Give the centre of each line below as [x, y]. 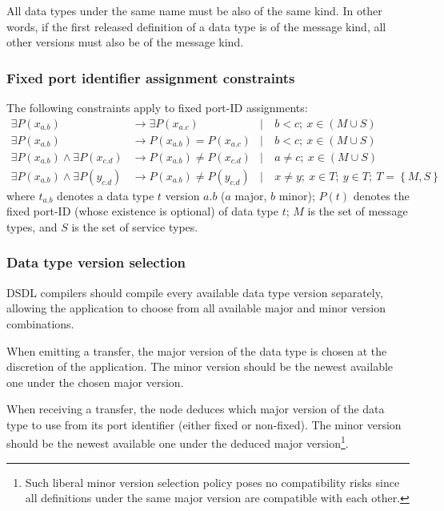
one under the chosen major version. [95, 382]
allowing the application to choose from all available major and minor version [196, 308]
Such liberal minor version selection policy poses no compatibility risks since [212, 482]
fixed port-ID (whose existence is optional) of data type [142, 211]
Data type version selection [96, 262]
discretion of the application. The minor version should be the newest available [200, 366]
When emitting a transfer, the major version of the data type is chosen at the [197, 350]
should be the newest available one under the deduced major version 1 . [178, 442]
